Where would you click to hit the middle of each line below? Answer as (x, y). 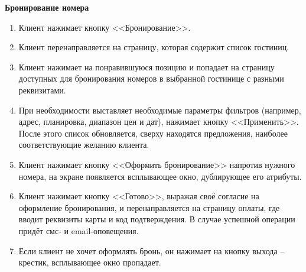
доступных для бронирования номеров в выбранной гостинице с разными (151, 78)
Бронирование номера (47, 7)
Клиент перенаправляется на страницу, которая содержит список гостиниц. (154, 47)
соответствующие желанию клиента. (84, 145)
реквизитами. (42, 90)
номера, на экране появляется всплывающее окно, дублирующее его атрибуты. (160, 176)
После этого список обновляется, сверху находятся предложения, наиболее (153, 133)
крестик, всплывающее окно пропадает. (90, 262)
